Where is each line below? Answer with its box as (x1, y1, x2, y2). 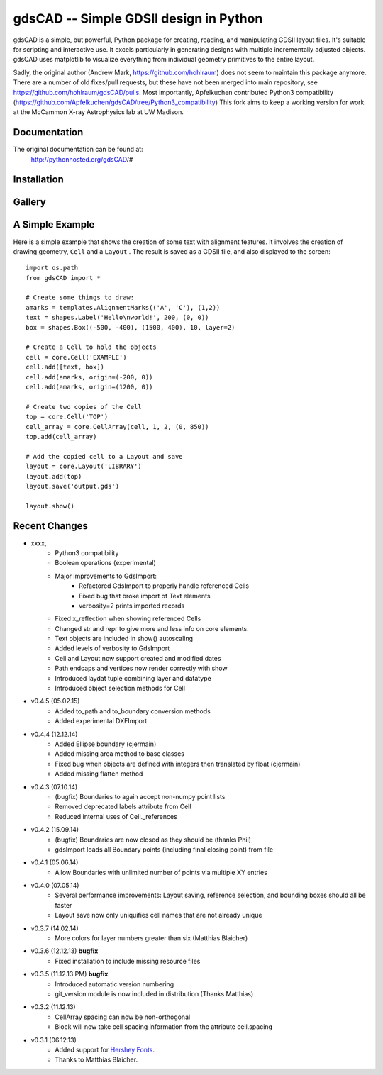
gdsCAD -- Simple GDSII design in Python (13, 11, 263, 26)
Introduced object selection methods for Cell (55, 684, 186, 693)
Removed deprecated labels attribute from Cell (55, 802, 191, 811)
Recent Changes (13, 520, 89, 532)
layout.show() (26, 502, 74, 510)
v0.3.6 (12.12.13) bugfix (30, 947, 99, 955)
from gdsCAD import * (26, 274, 101, 282)
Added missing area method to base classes (55, 750, 184, 758)
